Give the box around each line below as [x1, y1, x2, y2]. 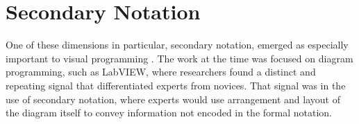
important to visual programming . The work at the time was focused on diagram [6, 51, 353, 65]
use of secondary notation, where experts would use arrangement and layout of [6, 91, 340, 106]
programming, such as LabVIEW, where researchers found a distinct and [6, 64, 316, 79]
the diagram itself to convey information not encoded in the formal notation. [6, 105, 333, 120]
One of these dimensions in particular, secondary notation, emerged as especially [6, 37, 349, 52]
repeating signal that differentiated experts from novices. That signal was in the [6, 78, 346, 92]
